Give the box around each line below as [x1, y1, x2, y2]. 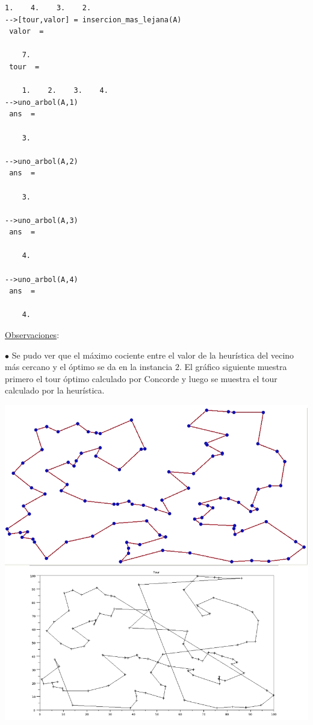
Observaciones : [5, 328, 60, 341]
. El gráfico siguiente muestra [179, 360, 287, 373]
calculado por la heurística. [5, 384, 105, 397]
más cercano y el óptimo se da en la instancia [5, 360, 173, 373]
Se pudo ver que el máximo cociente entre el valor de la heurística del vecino [11, 348, 294, 361]
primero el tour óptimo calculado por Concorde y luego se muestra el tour [5, 372, 277, 384]
